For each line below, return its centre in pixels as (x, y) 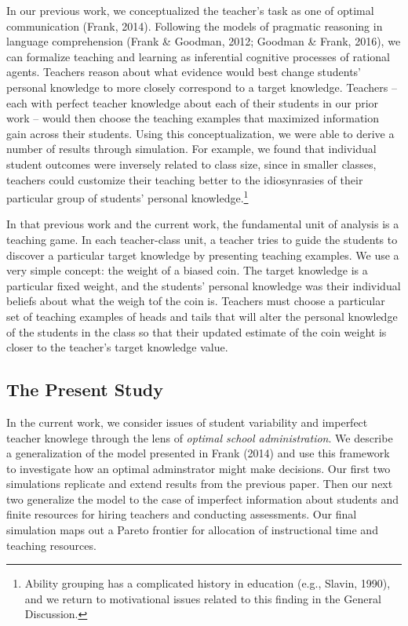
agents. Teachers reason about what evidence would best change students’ (184, 72)
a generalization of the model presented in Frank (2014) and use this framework (198, 453)
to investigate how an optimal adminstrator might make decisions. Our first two (199, 468)
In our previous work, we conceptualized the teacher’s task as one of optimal (190, 10)
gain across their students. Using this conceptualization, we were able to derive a (200, 133)
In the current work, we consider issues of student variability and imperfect (187, 422)
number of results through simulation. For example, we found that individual (191, 149)
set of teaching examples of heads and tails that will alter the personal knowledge (202, 316)
